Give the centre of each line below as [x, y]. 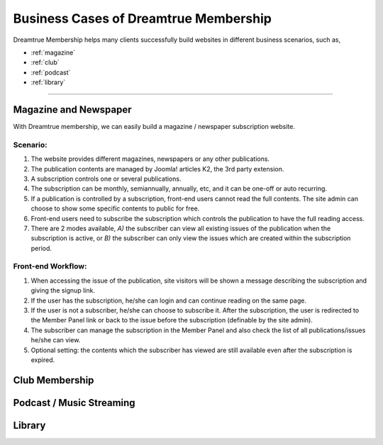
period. [41, 248]
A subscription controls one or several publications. [106, 179]
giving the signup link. [63, 291]
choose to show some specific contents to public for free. [115, 208]
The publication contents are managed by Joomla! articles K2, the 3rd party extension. [157, 169]
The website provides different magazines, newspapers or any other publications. [150, 159]
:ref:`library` [48, 82]
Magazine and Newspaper [72, 109]
